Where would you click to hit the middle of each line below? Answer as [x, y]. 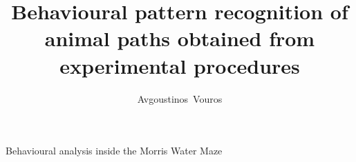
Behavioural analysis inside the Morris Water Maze [114, 151]
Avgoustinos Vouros [180, 98]
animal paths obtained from [180, 38]
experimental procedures [180, 65]
